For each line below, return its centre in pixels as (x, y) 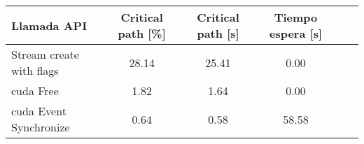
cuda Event (39, 111)
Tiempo (296, 17)
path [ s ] (218, 33)
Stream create (45, 54)
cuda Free (35, 91)
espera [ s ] (295, 33)
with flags (35, 70)
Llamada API (49, 25)
